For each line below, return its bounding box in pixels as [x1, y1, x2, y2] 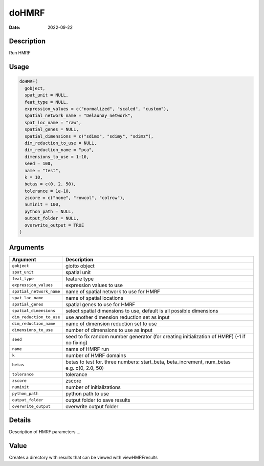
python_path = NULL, [24, 208, 74, 214]
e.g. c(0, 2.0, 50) [65, 364, 104, 371]
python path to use [65, 390, 110, 397]
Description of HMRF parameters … [9, 429, 81, 435]
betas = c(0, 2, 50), [24, 181, 77, 187]
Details [9, 416, 31, 424]
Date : [9, 24, 21, 30]
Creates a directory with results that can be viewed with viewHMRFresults [9, 454, 158, 460]
